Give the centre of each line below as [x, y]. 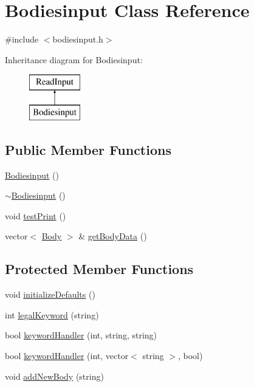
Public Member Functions [88, 149]
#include [22, 39]
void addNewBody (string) [54, 376]
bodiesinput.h [78, 39]
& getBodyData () [113, 236]
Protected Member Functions [99, 269]
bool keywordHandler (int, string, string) [81, 335]
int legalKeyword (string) [52, 314]
